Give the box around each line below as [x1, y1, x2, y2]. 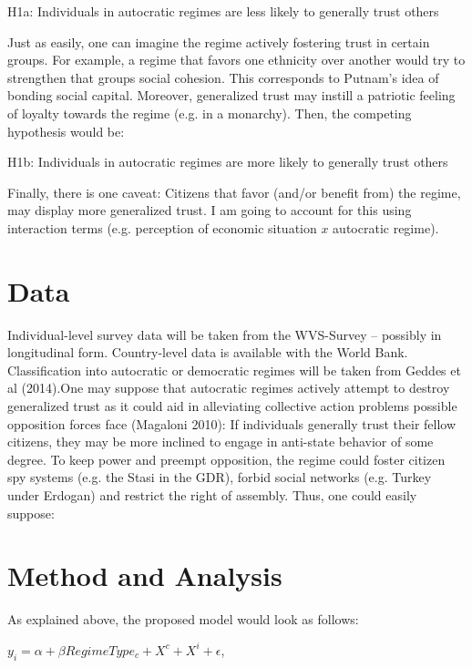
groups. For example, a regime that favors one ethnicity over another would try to [7, 50, 466, 69]
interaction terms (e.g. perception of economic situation [7, 218, 317, 237]
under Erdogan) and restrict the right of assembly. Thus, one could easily [7, 486, 417, 504]
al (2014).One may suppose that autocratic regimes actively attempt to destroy [7, 378, 450, 397]
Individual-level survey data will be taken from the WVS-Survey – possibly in [7, 324, 442, 344]
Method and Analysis [7, 557, 282, 594]
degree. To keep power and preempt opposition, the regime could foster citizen [7, 449, 446, 468]
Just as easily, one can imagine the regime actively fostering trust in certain [7, 32, 430, 51]
